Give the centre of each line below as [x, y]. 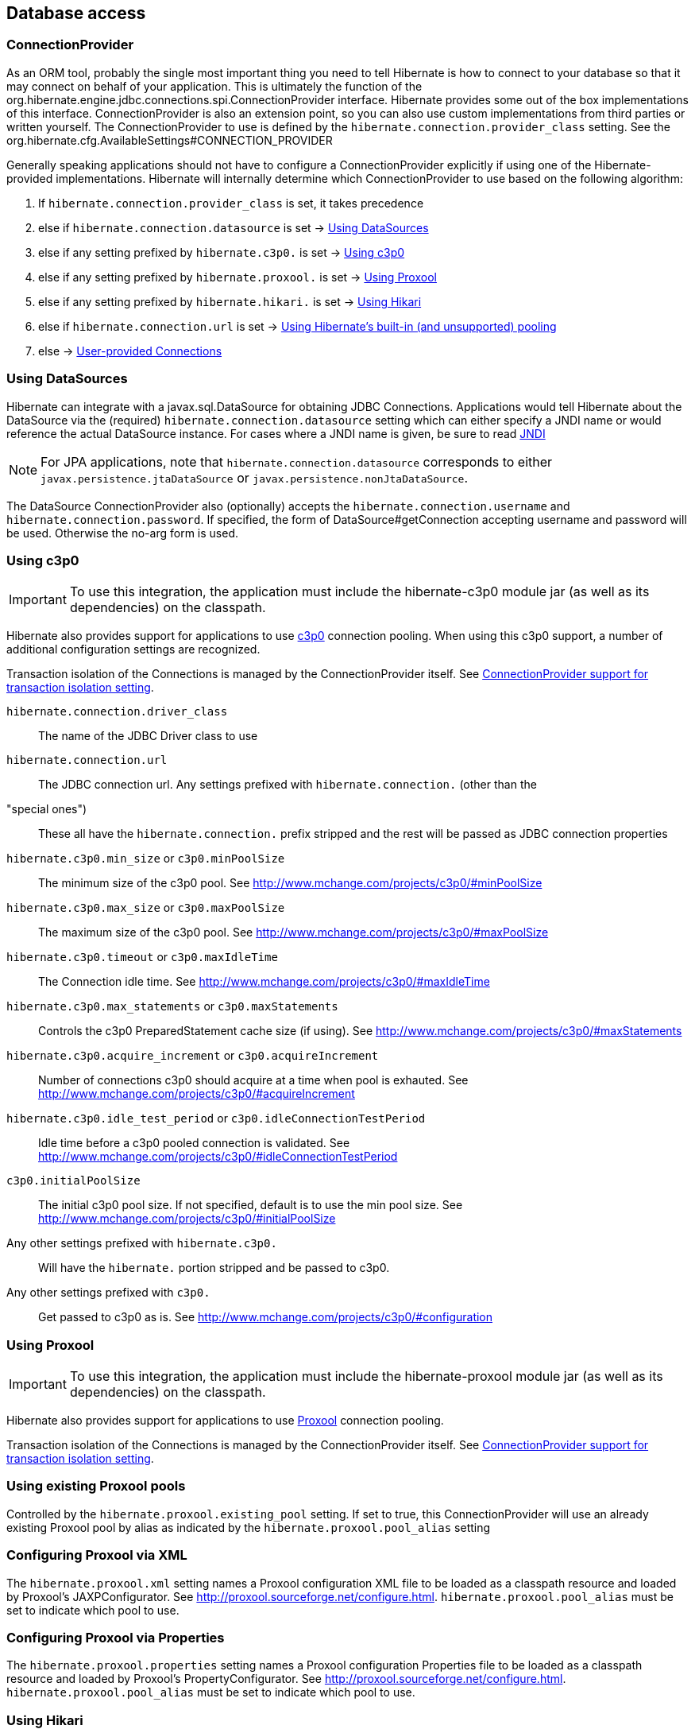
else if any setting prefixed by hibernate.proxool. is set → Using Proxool [237, 277]
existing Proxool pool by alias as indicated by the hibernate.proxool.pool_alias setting [249, 1527]
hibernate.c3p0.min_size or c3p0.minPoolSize [146, 859]
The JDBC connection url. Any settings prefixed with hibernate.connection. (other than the [288, 785]
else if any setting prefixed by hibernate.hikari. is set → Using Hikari [230, 301]
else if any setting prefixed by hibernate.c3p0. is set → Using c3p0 [222, 252]
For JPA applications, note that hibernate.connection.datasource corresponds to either [297, 461]
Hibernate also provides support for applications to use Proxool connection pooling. [225, 1421]
